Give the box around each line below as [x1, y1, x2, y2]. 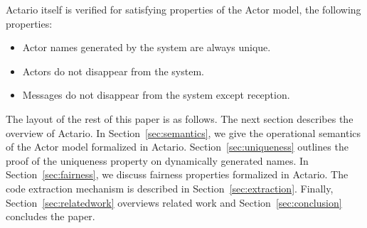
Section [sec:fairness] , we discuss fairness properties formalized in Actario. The [6, 167, 349, 182]
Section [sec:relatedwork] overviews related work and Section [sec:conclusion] [6, 195, 342, 210]
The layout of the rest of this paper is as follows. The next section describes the [6, 111, 353, 126]
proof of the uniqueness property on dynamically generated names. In [6, 153, 309, 168]
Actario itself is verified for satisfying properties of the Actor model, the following [6, 2, 361, 16]
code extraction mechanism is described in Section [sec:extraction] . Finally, [6, 180, 334, 195]
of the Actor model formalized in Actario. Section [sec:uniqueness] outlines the [6, 139, 349, 154]
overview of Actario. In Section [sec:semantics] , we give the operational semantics [6, 125, 361, 140]
